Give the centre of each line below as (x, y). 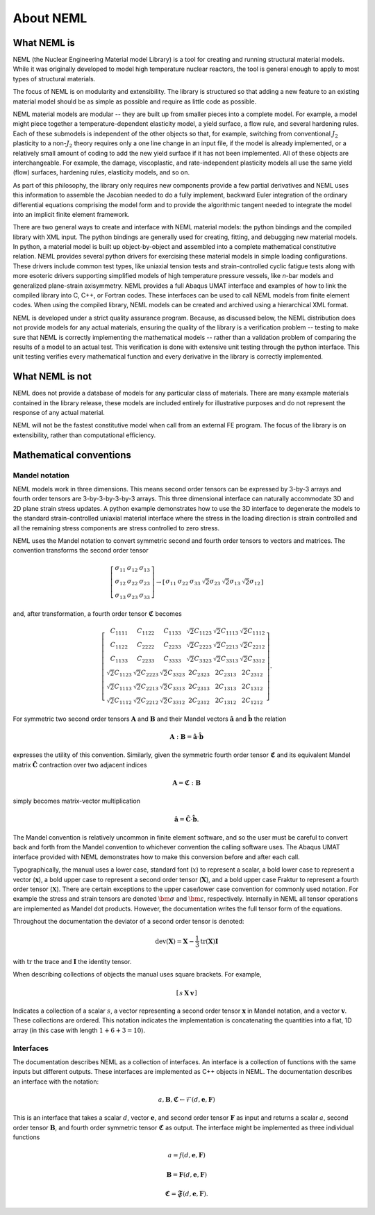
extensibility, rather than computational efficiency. (84, 435)
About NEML (50, 18)
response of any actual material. (59, 413)
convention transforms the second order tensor (81, 551)
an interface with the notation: (56, 1082)
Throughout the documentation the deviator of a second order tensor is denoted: (128, 922)
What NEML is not (52, 376)
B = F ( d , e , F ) (187, 1174)
